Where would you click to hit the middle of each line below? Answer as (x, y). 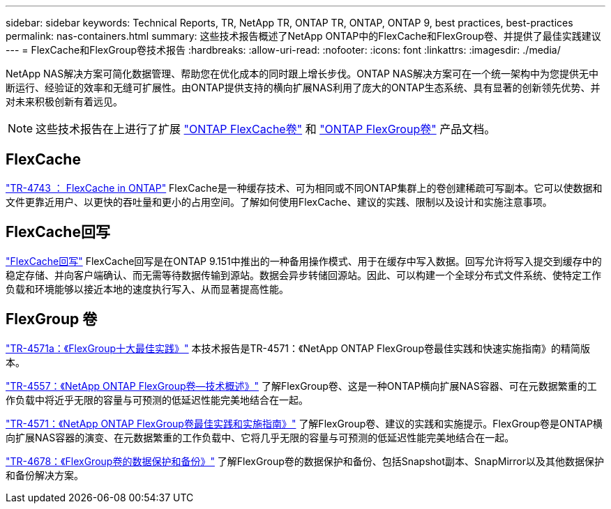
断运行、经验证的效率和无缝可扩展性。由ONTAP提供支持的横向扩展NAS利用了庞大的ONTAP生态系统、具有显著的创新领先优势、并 (303, 88)
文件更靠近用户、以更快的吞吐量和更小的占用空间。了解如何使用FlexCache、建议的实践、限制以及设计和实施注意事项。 (279, 202)
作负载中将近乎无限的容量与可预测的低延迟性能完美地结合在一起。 (157, 400)
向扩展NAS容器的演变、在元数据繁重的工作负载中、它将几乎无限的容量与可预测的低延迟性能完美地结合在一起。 (260, 437)
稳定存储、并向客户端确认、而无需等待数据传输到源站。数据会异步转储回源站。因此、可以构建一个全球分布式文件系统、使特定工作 (303, 275)
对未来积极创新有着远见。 (64, 101)
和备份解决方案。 (45, 475)
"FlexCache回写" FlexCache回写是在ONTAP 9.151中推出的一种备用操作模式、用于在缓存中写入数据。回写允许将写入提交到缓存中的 (304, 261)
